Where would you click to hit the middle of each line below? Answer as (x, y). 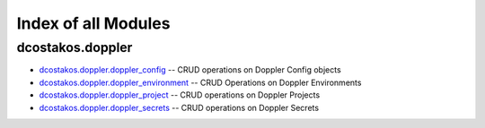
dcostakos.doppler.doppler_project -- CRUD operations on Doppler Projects (180, 95)
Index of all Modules (93, 23)
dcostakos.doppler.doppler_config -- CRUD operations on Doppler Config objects (190, 70)
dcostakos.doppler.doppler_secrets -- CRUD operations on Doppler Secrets (179, 107)
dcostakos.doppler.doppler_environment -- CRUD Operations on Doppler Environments (200, 82)
